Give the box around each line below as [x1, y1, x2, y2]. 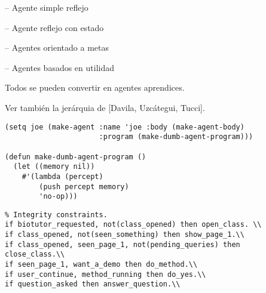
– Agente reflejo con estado [5, 21, 104, 33]
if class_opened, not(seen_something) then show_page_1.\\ [5, 230, 244, 239]
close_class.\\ [5, 250, 65, 259]
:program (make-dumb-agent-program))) [99, 132, 253, 141]
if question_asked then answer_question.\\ [5, 280, 181, 289]
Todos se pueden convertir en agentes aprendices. [5, 81, 185, 94]
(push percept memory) [39, 182, 129, 191]
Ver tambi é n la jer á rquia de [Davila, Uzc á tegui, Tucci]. [5, 101, 205, 113]
